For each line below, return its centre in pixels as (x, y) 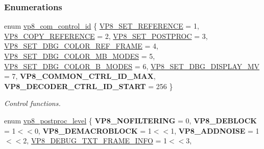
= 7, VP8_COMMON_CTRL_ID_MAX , (80, 76)
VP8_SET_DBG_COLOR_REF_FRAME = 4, (81, 46)
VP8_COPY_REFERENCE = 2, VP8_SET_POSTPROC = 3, (106, 36)
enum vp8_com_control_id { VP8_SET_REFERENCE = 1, (102, 26)
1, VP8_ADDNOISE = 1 (215, 130)
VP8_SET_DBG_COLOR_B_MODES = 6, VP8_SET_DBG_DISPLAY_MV (132, 66)
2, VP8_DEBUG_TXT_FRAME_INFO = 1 (95, 141)
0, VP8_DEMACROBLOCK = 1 (93, 130)
